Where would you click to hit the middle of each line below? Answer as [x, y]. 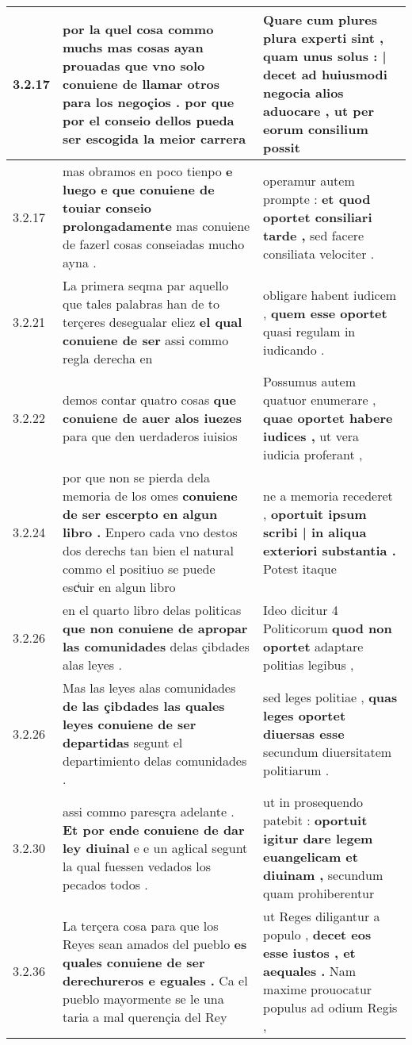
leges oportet [305, 715]
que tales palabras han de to [141, 304]
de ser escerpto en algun [140, 514]
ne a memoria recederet [328, 496]
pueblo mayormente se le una [143, 998]
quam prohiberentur [319, 893]
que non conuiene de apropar [155, 628]
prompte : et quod [317, 198]
